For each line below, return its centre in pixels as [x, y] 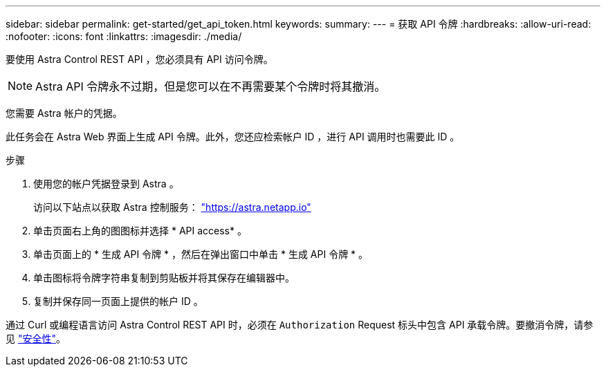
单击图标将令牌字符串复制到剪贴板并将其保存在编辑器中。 [164, 278]
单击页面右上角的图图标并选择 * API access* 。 [140, 231]
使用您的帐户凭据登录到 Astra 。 [106, 184]
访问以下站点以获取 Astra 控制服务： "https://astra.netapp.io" [172, 207]
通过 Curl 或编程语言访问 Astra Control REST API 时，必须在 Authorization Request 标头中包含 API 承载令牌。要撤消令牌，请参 [300, 325]
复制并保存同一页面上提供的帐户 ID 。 [118, 301]
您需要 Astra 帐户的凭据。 [64, 113]
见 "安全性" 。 [36, 338]
